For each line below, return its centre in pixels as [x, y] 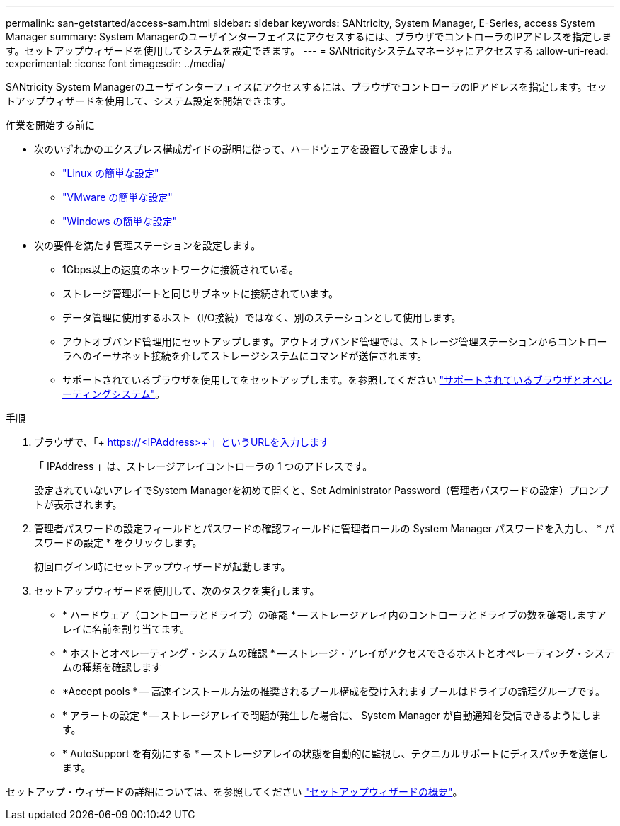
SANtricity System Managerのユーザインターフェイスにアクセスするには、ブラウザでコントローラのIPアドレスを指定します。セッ [306, 87]
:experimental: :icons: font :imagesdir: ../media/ [116, 63]
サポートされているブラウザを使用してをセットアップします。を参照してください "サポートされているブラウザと [322, 380]
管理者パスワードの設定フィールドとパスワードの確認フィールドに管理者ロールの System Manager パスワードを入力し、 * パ [324, 528]
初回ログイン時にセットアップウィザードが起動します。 [162, 567]
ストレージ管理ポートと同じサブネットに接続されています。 [200, 293]
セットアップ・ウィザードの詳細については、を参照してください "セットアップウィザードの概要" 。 [234, 792]
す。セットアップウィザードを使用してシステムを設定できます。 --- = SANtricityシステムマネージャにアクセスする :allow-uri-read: [307, 51]
